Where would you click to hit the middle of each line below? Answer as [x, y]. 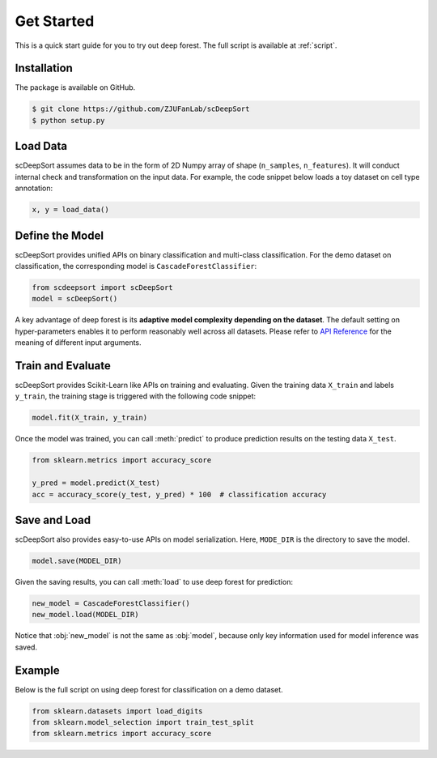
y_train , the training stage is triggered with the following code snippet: [136, 396]
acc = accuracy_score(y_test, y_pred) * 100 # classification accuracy [179, 494]
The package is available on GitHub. [75, 87]
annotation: [34, 188]
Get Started [55, 21]
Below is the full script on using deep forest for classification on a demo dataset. [149, 689]
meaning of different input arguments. [78, 343]
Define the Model [59, 235]
